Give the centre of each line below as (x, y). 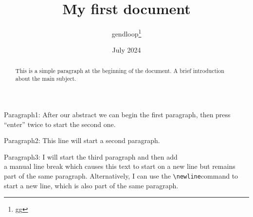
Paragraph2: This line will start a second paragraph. (82, 140)
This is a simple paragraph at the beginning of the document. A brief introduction (120, 70)
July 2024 (126, 50)
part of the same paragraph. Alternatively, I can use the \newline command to (121, 176)
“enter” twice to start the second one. (60, 124)
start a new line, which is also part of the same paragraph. (91, 185)
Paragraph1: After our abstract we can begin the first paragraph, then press (117, 115)
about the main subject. (46, 79)
